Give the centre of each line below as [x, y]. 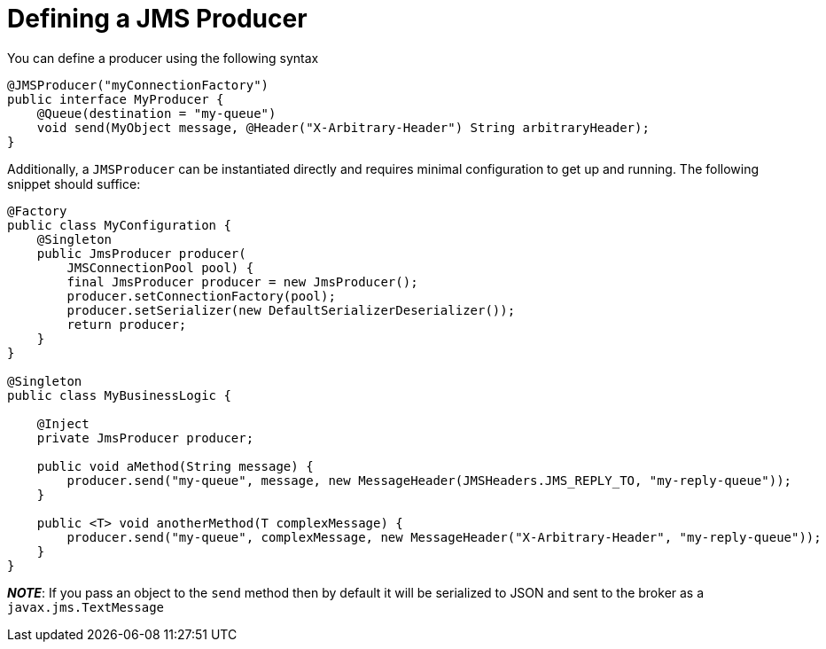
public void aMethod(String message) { [175, 466]
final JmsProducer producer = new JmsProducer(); [242, 281]
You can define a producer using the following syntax [163, 58]
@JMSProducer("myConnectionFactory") [138, 85]
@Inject [63, 423]
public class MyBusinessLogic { [119, 395]
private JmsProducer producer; [145, 438]
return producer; [127, 324]
